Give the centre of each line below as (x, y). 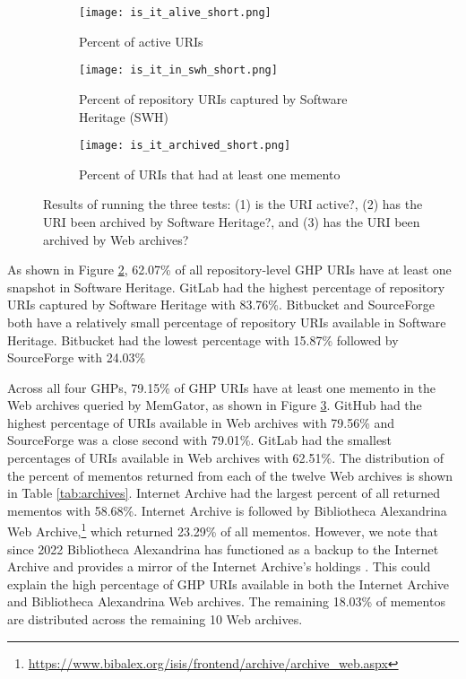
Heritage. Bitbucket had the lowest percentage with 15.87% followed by (203, 339)
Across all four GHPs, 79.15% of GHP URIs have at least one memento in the (221, 387)
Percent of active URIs (141, 41)
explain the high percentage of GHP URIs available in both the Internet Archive (229, 583)
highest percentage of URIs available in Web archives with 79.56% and (201, 422)
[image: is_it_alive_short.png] (175, 13)
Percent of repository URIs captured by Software (213, 98)
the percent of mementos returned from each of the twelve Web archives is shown (230, 475)
